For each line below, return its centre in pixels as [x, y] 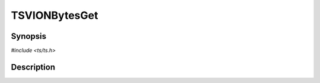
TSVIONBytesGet [55, 15]
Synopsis [29, 36]
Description [33, 67]
